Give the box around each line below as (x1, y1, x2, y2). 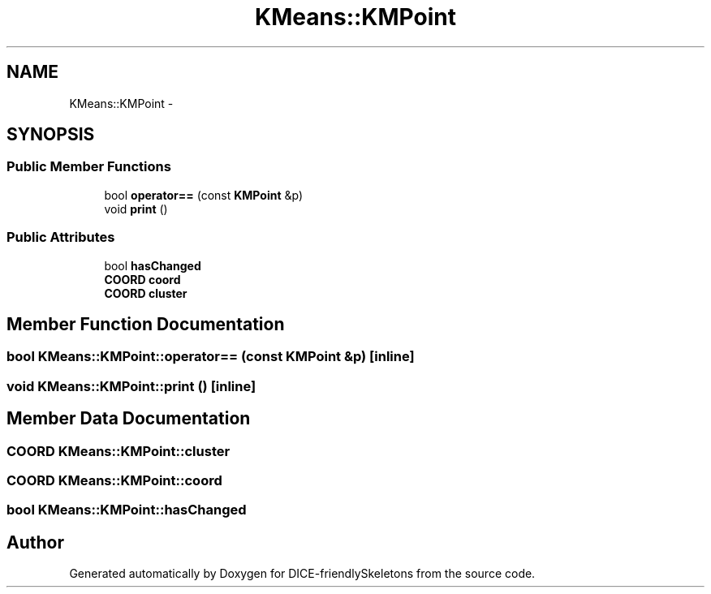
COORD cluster (104, 286, 187, 300)
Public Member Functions (6, 158, 171, 175)
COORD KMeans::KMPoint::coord (6, 472, 222, 489)
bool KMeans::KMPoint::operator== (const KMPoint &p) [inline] (6, 348, 415, 365)
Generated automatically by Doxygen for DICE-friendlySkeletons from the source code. (69, 566, 536, 581)
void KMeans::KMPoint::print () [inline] (6, 377, 256, 394)
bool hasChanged (104, 258, 201, 273)
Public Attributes (6, 229, 115, 246)
